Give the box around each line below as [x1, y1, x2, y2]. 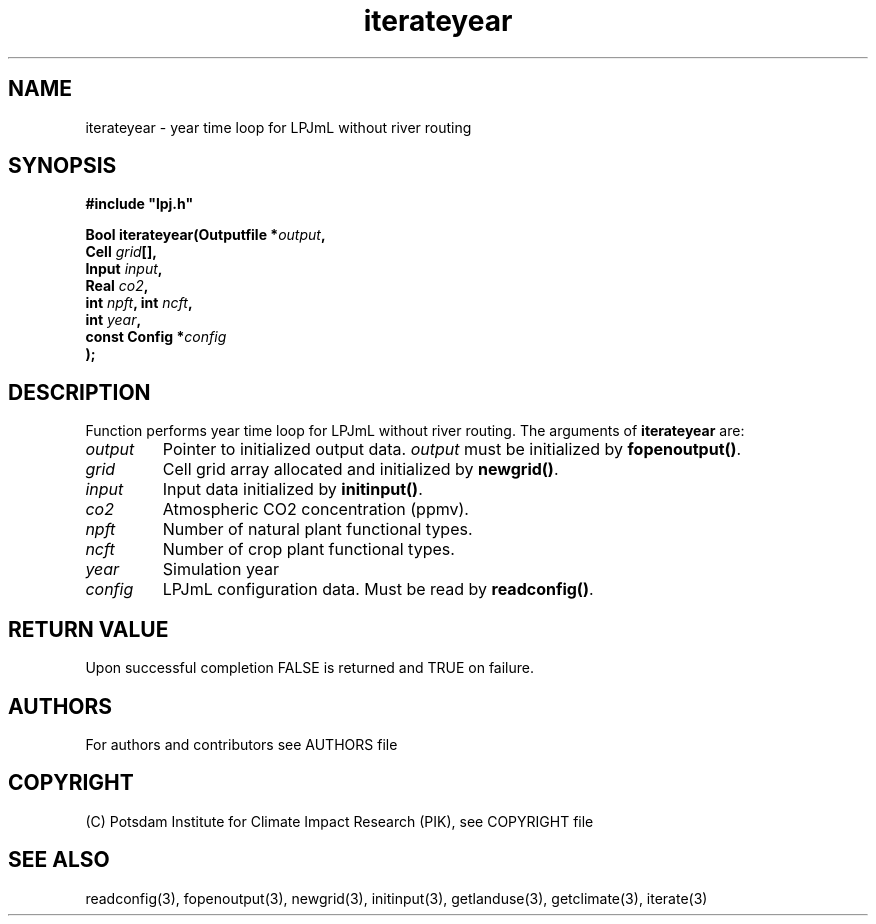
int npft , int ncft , [85, 294, 193, 312]
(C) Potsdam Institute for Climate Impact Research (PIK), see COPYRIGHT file [85, 812, 594, 830]
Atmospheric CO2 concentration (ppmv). [162, 499, 469, 520]
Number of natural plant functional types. [162, 519, 473, 540]
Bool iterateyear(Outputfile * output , [85, 226, 326, 244]
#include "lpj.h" [85, 195, 194, 213]
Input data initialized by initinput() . [162, 479, 423, 500]
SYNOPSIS [8, 153, 117, 179]
